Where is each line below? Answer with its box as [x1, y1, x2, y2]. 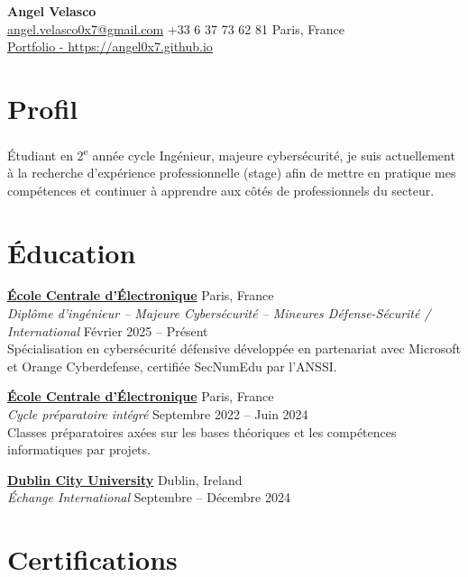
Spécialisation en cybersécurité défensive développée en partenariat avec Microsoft [7, 339, 461, 358]
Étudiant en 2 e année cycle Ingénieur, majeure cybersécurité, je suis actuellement [7, 142, 455, 164]
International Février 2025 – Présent [7, 321, 208, 340]
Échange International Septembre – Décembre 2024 [7, 488, 290, 507]
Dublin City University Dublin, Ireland [7, 470, 243, 489]
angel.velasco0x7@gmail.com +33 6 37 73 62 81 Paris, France [7, 19, 344, 38]
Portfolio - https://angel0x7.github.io [7, 37, 213, 56]
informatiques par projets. [7, 440, 151, 459]
